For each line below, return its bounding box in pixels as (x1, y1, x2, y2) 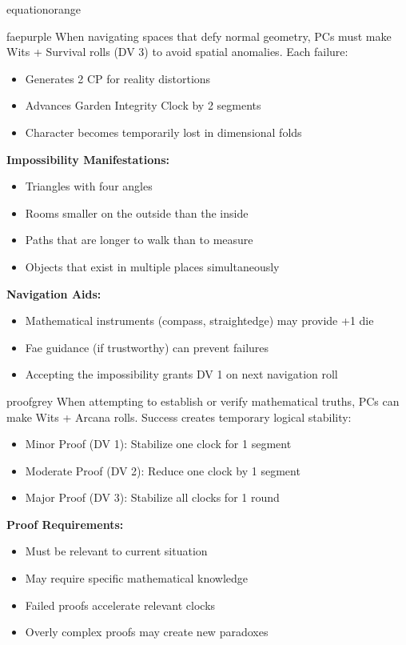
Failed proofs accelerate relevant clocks (25, 596, 216, 613)
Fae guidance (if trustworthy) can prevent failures (25, 339, 269, 355)
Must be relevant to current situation (25, 543, 208, 559)
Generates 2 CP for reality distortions (25, 70, 211, 86)
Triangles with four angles (25, 178, 153, 194)
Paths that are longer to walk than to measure (25, 231, 253, 248)
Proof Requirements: (6, 515, 124, 532)
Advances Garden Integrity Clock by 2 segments (25, 97, 261, 114)
